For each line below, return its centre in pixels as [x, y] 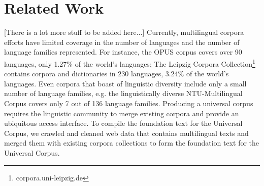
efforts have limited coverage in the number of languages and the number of [122, 42]
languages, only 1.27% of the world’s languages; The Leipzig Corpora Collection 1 [130, 63]
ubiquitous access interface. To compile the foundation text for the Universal [123, 123]
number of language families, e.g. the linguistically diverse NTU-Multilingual [123, 93]
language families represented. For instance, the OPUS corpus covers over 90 [123, 52]
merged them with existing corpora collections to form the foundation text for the [132, 143]
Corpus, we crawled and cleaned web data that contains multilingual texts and [126, 133]
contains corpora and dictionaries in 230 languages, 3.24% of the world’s [117, 74]
